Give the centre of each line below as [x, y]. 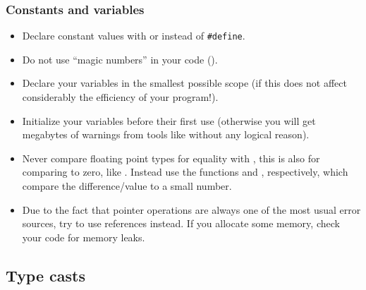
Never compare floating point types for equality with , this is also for [171, 158]
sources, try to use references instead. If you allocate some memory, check [181, 223]
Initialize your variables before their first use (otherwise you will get [169, 120]
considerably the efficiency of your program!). [120, 97]
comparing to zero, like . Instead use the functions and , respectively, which [185, 172]
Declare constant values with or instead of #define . [134, 36]
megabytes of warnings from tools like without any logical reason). [166, 134]
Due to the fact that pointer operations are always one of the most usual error [191, 209]
